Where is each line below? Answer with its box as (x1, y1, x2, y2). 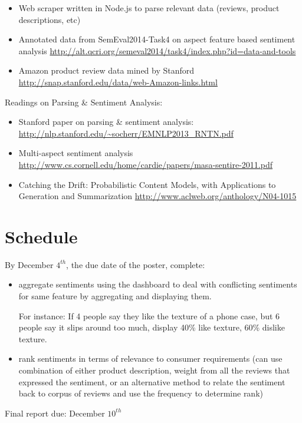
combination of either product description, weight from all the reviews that (18, 364, 290, 376)
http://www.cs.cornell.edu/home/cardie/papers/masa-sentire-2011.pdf (18, 158, 273, 170)
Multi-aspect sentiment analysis (18, 147, 133, 159)
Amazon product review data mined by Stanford (18, 64, 195, 77)
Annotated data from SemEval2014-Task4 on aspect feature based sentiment (18, 33, 296, 45)
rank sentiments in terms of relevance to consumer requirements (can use (18, 352, 283, 365)
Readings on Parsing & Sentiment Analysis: (5, 95, 163, 108)
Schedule (5, 224, 78, 248)
